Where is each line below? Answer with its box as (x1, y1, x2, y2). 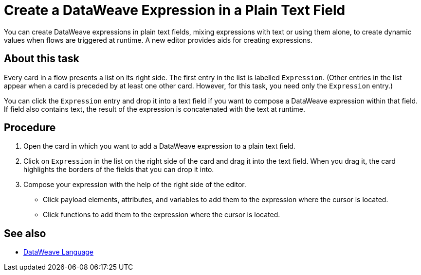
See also (4, 227, 46, 240)
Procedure (4, 121, 56, 134)
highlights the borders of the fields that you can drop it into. (23, 165, 214, 174)
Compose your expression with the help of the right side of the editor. (23, 180, 246, 189)
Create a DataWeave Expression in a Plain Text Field (4, 2, 346, 18)
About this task (4, 52, 79, 65)
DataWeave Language (23, 248, 94, 257)
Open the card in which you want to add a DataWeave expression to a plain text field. (23, 142, 295, 151)
